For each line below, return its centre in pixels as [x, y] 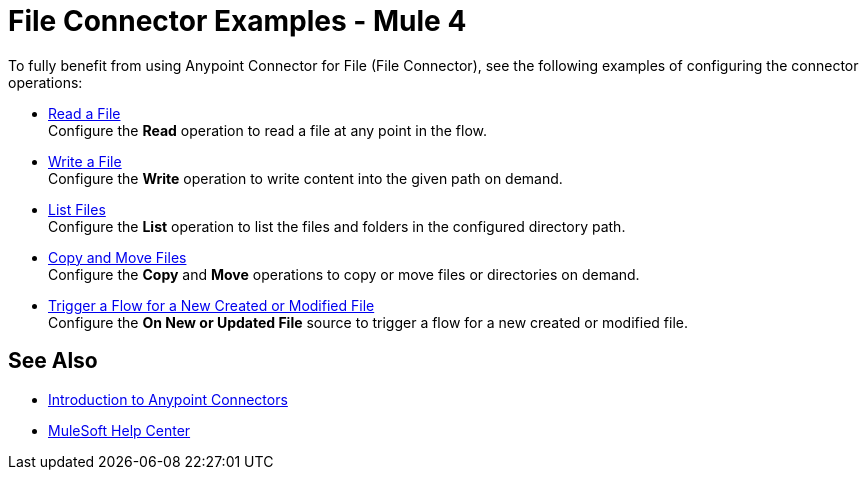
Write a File [85, 161]
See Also [53, 361]
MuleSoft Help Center [119, 430]
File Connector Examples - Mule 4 [237, 21]
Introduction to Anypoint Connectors [168, 399]
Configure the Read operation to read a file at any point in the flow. [267, 130]
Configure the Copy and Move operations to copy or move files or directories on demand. [344, 274]
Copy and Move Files [117, 257]
